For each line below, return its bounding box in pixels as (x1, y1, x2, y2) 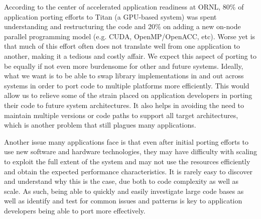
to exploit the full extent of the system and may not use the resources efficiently (4, 156, 250, 166)
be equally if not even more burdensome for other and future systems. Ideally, (4, 60, 243, 71)
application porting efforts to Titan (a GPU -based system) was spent (4, 11, 217, 22)
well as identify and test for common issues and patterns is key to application (4, 195, 242, 206)
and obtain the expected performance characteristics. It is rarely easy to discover (4, 166, 252, 176)
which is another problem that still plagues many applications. (4, 120, 196, 130)
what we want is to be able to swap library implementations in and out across (4, 70, 244, 81)
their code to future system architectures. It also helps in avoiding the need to (4, 99, 244, 110)
